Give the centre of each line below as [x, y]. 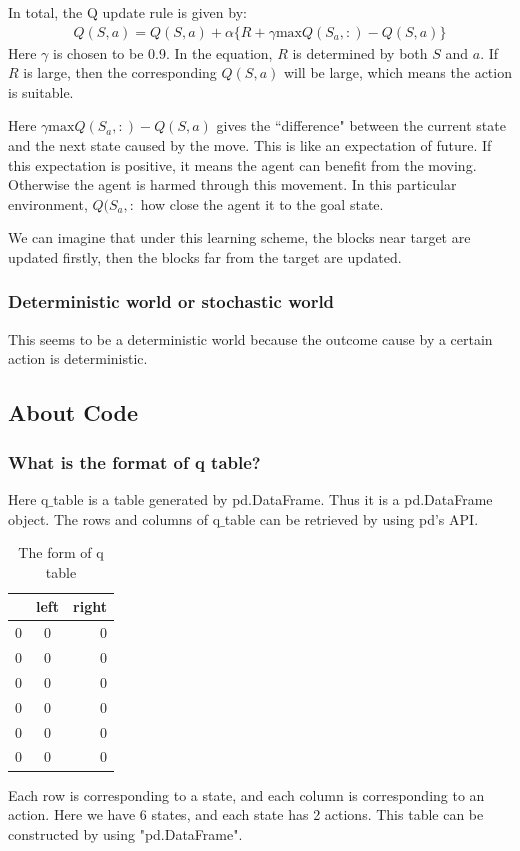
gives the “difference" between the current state [361, 125]
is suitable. [41, 91]
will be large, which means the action [397, 72]
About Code [73, 412]
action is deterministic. [78, 358]
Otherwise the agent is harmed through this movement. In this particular [232, 184]
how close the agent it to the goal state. [262, 203]
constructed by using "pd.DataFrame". [125, 833]
